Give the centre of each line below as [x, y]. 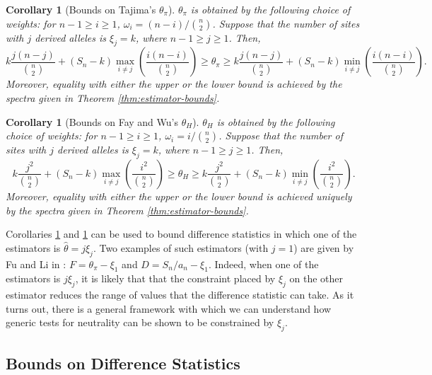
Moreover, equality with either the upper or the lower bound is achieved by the [174, 84]
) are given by [324, 247]
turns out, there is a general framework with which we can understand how [169, 308]
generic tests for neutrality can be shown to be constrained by [140, 322]
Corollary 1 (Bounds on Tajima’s [81, 9]
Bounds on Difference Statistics [123, 363]
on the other [316, 278]
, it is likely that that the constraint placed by [175, 278]
